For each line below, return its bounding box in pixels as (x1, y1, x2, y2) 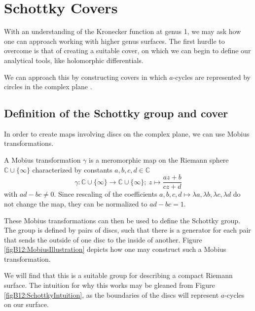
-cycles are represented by (173, 71, 251, 82)
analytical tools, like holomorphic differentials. (4, 55, 144, 65)
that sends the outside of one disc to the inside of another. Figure (4, 234, 202, 244)
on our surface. (4, 299, 49, 310)
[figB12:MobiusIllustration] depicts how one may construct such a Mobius (4, 244, 226, 254)
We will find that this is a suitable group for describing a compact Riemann (4, 270, 233, 280)
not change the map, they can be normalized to (4, 198, 147, 208)
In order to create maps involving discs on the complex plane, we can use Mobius (4, 128, 250, 138)
